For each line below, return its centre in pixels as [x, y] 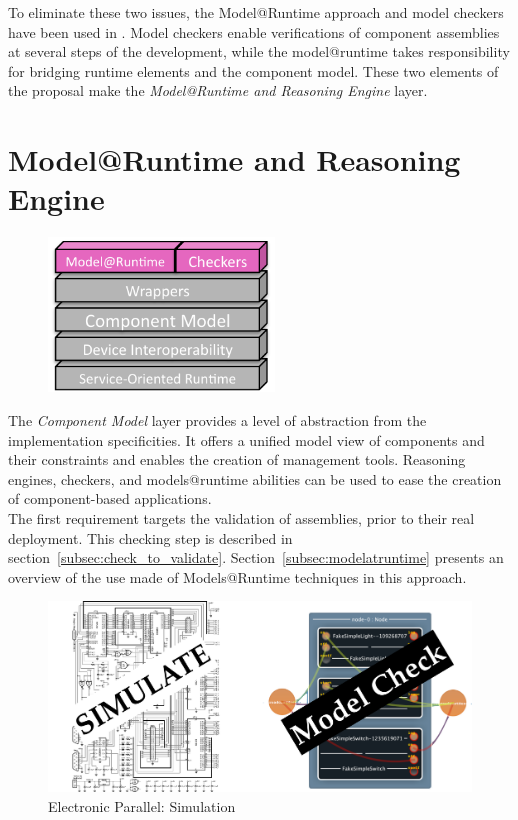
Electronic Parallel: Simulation [142, 805]
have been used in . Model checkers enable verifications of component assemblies [254, 31]
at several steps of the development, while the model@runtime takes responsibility [259, 51]
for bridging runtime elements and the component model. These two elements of [253, 70]
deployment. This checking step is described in [150, 537]
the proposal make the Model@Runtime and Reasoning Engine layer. [218, 90]
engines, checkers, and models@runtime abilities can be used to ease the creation [255, 478]
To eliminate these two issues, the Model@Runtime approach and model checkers [256, 12]
